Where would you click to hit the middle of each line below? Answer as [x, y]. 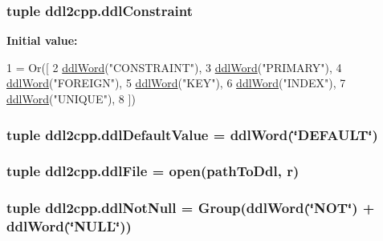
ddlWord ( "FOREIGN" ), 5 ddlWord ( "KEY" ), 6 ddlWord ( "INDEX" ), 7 [176, 83]
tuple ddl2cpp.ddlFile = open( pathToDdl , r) [153, 171]
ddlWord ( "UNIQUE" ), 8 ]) [71, 98]
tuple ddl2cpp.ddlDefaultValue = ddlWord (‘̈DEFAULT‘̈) [192, 134]
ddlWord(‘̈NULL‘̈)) [69, 226]
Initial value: [42, 40]
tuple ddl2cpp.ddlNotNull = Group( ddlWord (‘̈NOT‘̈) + [191, 208]
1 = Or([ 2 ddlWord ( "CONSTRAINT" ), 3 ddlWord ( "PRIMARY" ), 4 [174, 67]
